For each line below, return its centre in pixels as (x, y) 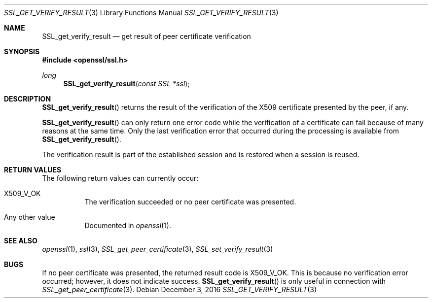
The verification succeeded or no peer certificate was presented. (190, 202)
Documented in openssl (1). (128, 225)
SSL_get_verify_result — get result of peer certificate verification (146, 36)
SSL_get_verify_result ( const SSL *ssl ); (126, 84)
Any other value (30, 217)
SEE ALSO (21, 241)
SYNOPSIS (22, 51)
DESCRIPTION (28, 99)
